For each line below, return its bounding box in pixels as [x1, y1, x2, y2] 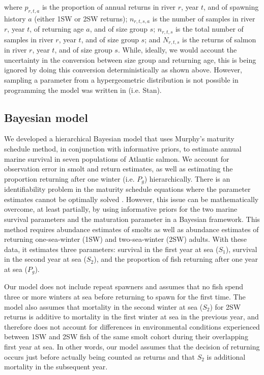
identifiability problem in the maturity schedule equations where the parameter [4, 184, 251, 194]
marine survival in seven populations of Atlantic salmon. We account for [4, 153, 229, 164]
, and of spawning [203, 2, 259, 12]
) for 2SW [210, 301, 241, 312]
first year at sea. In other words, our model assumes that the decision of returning [4, 341, 260, 352]
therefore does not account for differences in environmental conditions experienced [4, 321, 260, 332]
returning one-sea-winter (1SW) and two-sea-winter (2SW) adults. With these [4, 234, 247, 244]
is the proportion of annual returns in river [42, 2, 176, 12]
